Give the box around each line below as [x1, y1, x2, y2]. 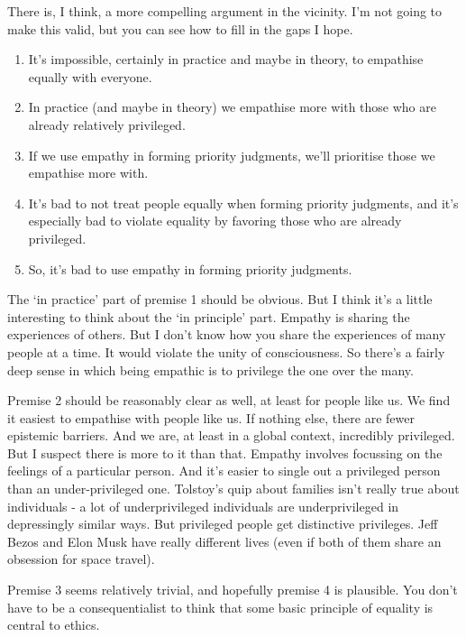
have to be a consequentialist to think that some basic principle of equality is [7, 597, 434, 616]
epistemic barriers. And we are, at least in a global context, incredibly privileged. [7, 426, 455, 445]
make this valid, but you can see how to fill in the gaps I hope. [7, 19, 353, 38]
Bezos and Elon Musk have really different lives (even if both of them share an [7, 531, 442, 550]
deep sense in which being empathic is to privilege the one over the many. [7, 360, 414, 379]
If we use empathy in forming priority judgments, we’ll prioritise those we [28, 145, 435, 164]
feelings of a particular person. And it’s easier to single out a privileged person [7, 461, 441, 480]
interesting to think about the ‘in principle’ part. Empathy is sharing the [7, 307, 410, 326]
